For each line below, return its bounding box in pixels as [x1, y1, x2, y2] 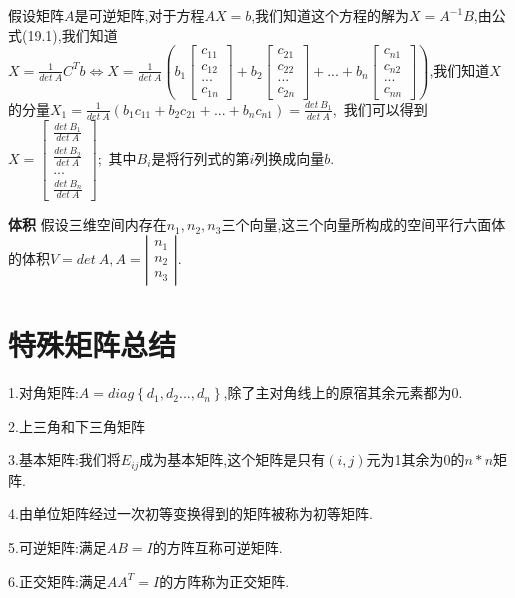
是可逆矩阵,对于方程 [74, 5, 205, 25]
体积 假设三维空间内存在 [8, 214, 167, 235]
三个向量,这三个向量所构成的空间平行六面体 [221, 214, 506, 235]
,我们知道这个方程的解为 [251, 5, 410, 25]
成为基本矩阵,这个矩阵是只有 [139, 449, 326, 470]
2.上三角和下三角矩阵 [8, 415, 145, 436]
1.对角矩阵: [8, 382, 79, 403]
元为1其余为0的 [366, 449, 465, 470]
